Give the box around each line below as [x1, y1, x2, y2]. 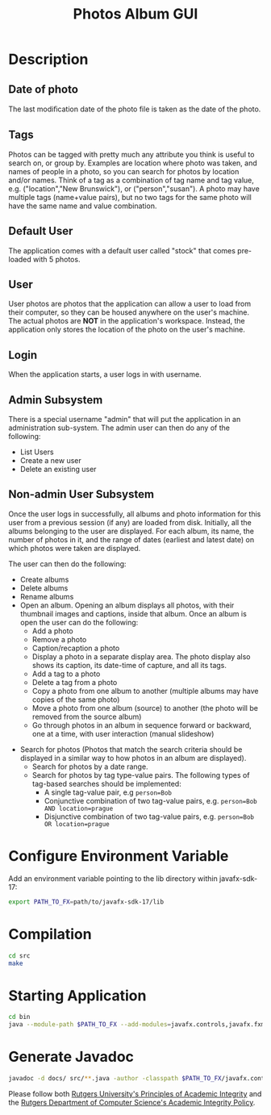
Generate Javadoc [8, 1048, 135, 1066]
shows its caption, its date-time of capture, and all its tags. [31, 660, 227, 670]
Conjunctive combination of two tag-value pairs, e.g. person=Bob [44, 796, 257, 805]
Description [8, 50, 89, 69]
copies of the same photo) [31, 695, 120, 704]
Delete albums [19, 583, 69, 593]
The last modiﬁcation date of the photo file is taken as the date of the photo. [8, 104, 261, 114]
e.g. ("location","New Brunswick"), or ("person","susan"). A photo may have [8, 183, 260, 194]
